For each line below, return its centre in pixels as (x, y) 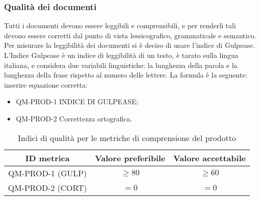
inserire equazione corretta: (46, 84)
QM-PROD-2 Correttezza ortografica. (74, 118)
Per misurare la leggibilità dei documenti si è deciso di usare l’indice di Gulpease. (129, 45)
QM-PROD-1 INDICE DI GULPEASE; (77, 102)
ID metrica (48, 158)
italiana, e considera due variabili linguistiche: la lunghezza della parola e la (121, 65)
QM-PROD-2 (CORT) (48, 187)
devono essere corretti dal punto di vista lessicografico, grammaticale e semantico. (130, 35)
